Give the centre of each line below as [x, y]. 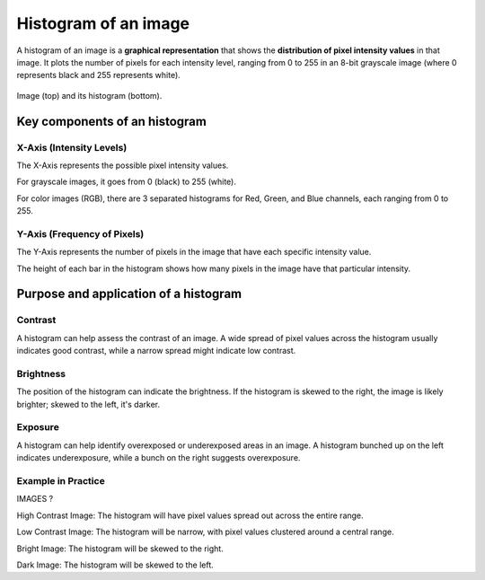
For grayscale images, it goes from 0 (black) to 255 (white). [127, 182]
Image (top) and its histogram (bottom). [89, 95]
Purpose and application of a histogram [129, 294]
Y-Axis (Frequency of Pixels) [80, 233]
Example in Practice [61, 480]
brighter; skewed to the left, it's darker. [88, 404]
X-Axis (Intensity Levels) [72, 147]
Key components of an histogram [111, 121]
